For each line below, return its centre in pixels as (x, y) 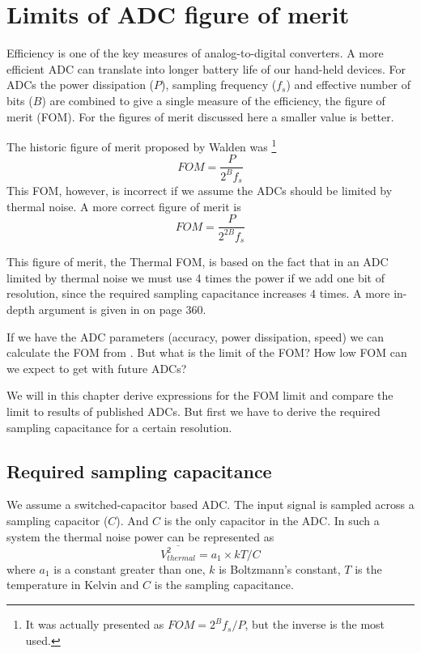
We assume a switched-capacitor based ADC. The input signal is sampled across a (210, 505)
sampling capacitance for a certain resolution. (119, 427)
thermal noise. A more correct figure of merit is (124, 206)
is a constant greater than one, (130, 568)
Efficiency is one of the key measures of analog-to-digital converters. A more (195, 53)
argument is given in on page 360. (122, 310)
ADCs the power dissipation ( (81, 85)
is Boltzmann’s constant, (280, 568)
